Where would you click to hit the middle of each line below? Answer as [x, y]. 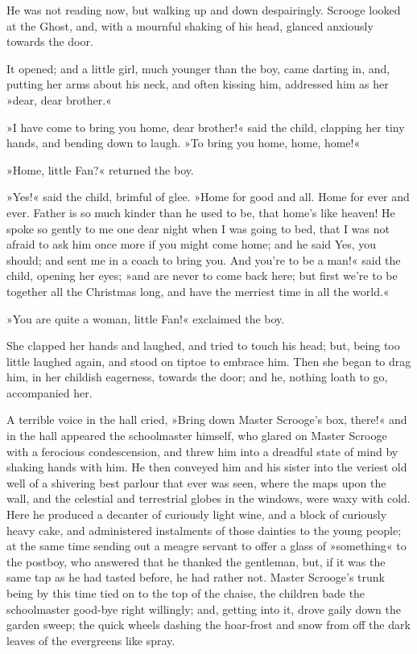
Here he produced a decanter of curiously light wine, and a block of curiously [197, 514]
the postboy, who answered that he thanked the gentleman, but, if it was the [196, 561]
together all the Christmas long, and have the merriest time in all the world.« [198, 291]
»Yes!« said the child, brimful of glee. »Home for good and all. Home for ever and [208, 197]
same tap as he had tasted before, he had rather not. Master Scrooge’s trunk [196, 577]
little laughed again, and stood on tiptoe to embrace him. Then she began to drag [209, 361]
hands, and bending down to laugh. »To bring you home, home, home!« [184, 143]
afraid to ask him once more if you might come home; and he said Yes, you [192, 244]
